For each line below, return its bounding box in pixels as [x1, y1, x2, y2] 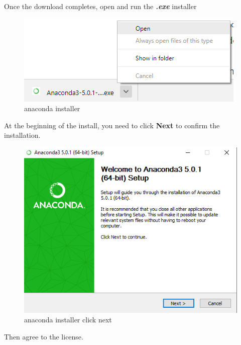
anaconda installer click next [24, 314, 112, 325]
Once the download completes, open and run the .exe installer [4, 1, 197, 11]
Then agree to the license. [4, 331, 83, 341]
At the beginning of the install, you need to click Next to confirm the [4, 120, 220, 130]
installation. [4, 130, 41, 140]
